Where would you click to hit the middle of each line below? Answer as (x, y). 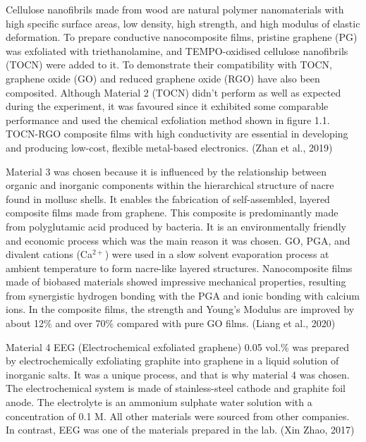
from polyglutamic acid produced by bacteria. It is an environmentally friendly (176, 226)
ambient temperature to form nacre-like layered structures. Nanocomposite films (179, 268)
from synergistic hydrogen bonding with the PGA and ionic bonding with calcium (183, 295)
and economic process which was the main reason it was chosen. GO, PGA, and (178, 240)
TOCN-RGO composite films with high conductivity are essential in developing (177, 134)
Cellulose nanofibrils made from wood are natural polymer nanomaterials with (175, 9)
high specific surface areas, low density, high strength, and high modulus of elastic (183, 23)
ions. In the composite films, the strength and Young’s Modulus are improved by (180, 309)
